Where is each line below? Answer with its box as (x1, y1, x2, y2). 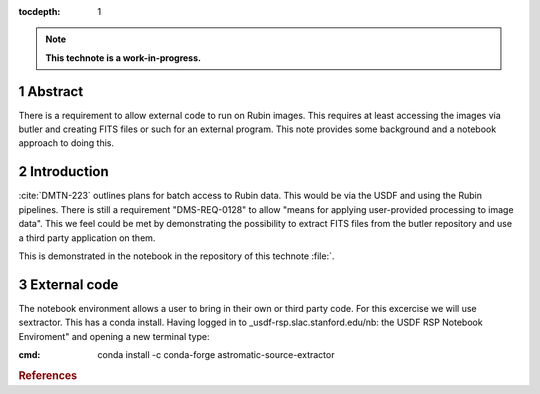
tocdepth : (18, 6, 61, 17)
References (18, 368, 78, 382)
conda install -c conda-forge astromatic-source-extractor (97, 349, 335, 361)
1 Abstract (18, 83, 84, 100)
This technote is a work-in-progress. (45, 51, 202, 64)
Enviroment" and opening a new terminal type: (18, 330, 210, 342)
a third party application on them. (18, 231, 156, 244)
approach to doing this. (18, 137, 115, 149)
